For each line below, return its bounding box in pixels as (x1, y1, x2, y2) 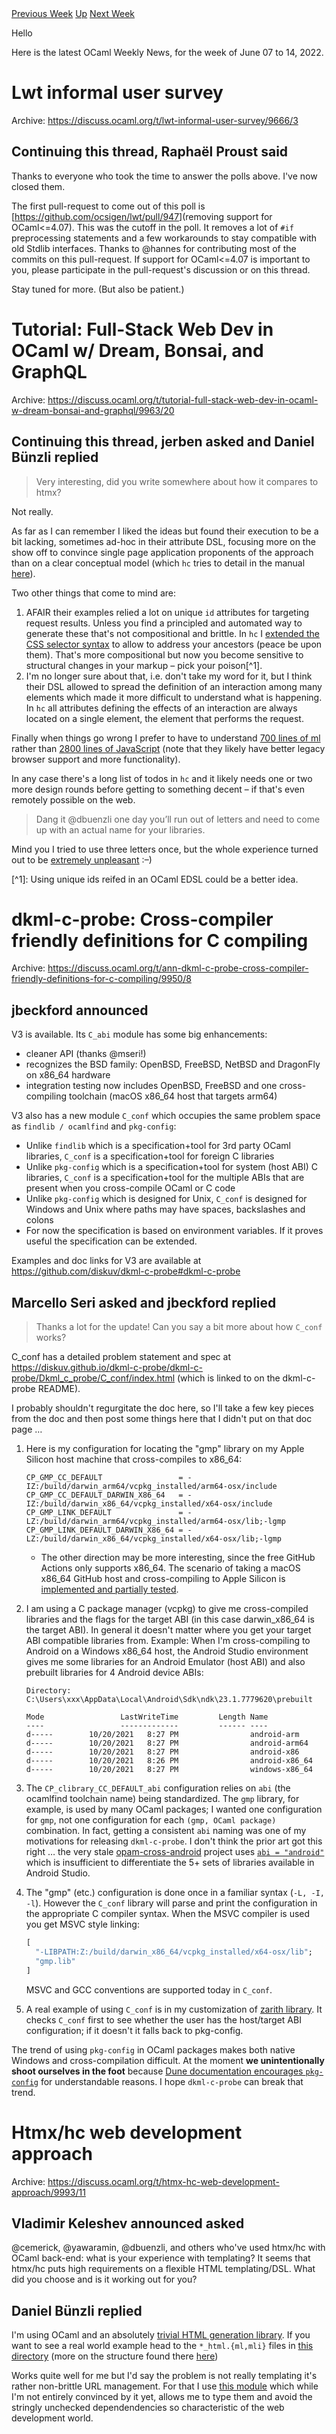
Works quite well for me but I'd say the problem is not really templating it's (11, 2370, 318, 2382)
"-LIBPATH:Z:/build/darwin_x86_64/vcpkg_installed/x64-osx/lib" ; (35, 1947, 313, 1957)
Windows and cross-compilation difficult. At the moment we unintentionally (11, 2054, 325, 2066)
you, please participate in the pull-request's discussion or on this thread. (11, 263, 311, 276)
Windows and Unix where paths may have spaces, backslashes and (25, 1203, 306, 1216)
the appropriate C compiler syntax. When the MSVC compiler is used (25, 1908, 311, 1920)
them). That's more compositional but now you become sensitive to (25, 648, 304, 661)
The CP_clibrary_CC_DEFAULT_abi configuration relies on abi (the (25, 1782, 291, 1794)
